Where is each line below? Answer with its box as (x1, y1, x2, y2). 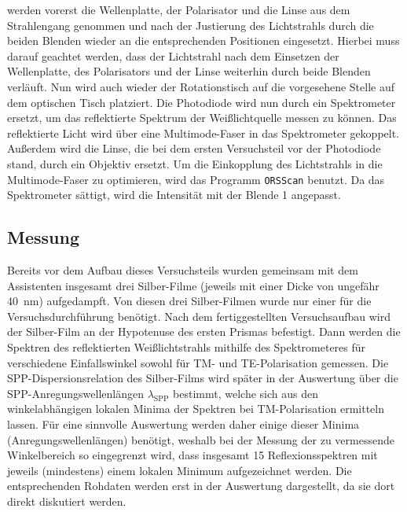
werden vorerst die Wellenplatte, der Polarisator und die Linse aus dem (7, 2, 350, 17)
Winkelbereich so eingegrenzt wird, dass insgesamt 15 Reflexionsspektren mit (7, 447, 378, 463)
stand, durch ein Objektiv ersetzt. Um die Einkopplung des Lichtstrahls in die (7, 155, 383, 171)
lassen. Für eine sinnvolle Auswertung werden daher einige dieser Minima (7, 415, 360, 432)
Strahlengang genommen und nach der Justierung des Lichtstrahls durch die (7, 17, 374, 33)
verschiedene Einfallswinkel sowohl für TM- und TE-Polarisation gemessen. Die (7, 354, 389, 370)
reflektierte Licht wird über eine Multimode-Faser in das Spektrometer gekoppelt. (7, 124, 399, 141)
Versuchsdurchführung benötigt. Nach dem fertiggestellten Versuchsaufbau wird (7, 308, 390, 324)
